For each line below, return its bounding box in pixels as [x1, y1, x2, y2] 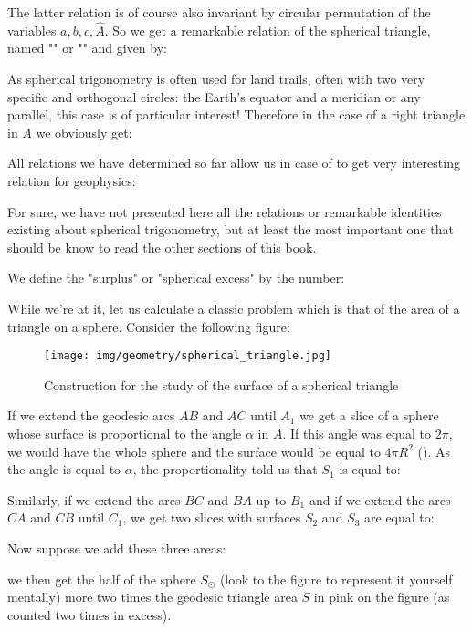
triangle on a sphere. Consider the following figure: [7, 316, 290, 336]
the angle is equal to [7, 460, 121, 479]
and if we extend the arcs [309, 490, 451, 509]
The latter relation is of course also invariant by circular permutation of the [7, 3, 431, 21]
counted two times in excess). [7, 605, 172, 624]
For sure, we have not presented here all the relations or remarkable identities [7, 202, 442, 221]
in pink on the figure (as [313, 587, 450, 606]
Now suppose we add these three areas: [7, 538, 226, 557]
